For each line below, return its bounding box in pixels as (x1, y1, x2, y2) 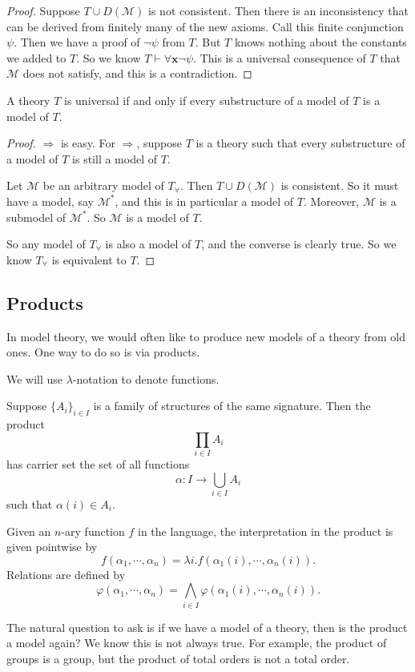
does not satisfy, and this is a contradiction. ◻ (22, 65, 252, 82)
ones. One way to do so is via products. (6, 344, 200, 360)
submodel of (6, 208, 66, 225)
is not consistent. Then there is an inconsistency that (148, 2, 409, 18)
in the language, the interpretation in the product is (138, 522, 393, 539)
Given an (6, 522, 51, 539)
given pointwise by (6, 538, 98, 555)
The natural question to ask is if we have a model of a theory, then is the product (6, 618, 408, 635)
